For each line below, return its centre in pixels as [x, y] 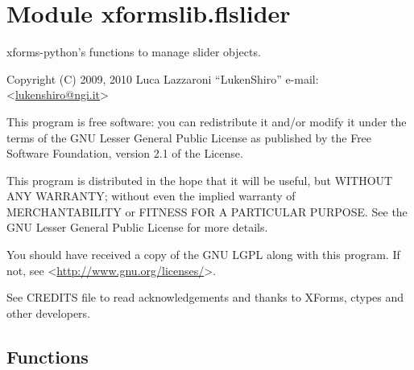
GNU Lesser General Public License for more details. [137, 227]
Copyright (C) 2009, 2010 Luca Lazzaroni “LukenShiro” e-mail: [163, 78]
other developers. [48, 312]
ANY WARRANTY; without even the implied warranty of [151, 196]
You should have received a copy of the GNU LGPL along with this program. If [203, 255]
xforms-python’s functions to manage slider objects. [134, 52]
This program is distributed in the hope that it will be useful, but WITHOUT [200, 180]
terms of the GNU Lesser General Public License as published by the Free [189, 137]
